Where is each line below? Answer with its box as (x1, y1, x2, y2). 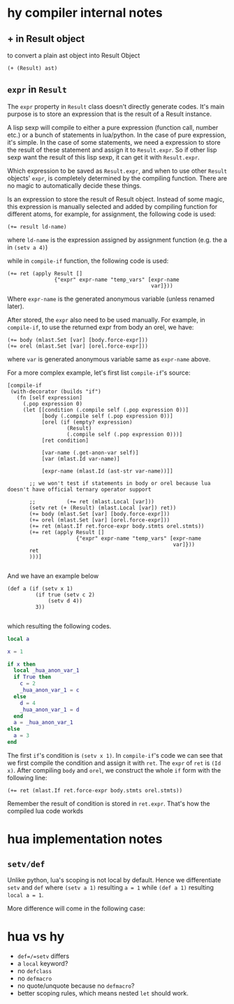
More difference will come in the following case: (7, 904, 145, 912)
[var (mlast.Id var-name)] (41, 455, 120, 462)
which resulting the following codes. (7, 622, 112, 630)
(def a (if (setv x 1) (7, 585, 73, 592)
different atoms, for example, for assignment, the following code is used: (7, 210, 217, 218)
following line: (7, 773, 47, 782)
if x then (7, 661, 36, 668)
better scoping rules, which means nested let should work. (17, 989, 189, 997)
